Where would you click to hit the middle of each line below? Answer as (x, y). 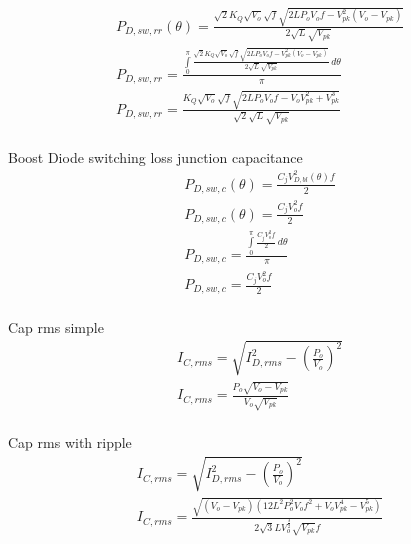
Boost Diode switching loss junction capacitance (155, 156)
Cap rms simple (56, 326)
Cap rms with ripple (70, 442)
